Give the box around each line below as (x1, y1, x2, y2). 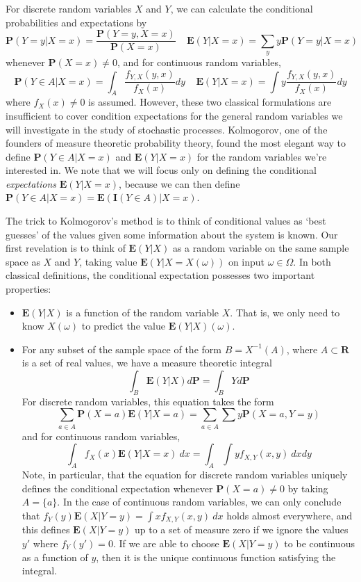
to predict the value (81, 318, 166, 333)
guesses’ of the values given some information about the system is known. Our (6, 227, 338, 241)
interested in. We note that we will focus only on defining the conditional (6, 163, 317, 177)
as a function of (22, 549, 88, 564)
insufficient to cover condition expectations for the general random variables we (6, 108, 343, 122)
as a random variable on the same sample (172, 241, 349, 255)
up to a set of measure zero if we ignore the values (134, 522, 349, 537)
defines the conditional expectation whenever (22, 480, 213, 495)
